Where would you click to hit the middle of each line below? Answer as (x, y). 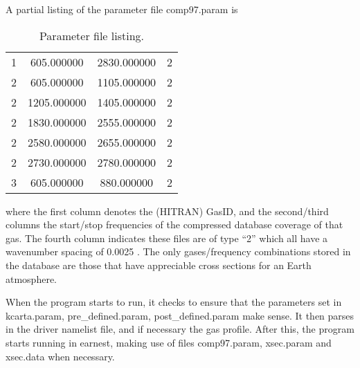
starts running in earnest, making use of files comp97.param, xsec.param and (169, 342)
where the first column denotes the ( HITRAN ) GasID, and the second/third (167, 211)
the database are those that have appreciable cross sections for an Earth (159, 265)
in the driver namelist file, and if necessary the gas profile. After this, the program (180, 329)
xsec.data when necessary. (60, 356)
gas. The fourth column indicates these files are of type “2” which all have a (167, 238)
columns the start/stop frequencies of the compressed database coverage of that (174, 224)
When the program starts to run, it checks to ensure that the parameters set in (174, 302)
